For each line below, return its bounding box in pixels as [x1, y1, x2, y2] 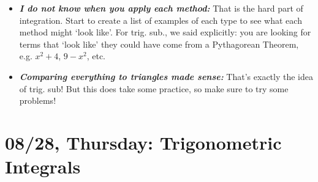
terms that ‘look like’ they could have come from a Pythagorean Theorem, [19, 37, 299, 50]
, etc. [86, 49, 106, 62]
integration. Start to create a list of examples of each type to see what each [19, 13, 302, 26]
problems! [19, 94, 56, 107]
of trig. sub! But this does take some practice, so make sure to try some [19, 82, 289, 95]
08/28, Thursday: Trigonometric [5, 129, 282, 155]
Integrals [5, 154, 81, 179]
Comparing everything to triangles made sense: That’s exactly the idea [19, 70, 313, 82]
